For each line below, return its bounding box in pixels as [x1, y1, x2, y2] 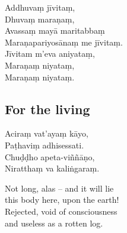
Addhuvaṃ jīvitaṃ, [5, 1, 75, 13]
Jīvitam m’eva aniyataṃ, [5, 47, 95, 60]
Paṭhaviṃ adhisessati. [5, 138, 84, 151]
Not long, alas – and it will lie [5, 182, 114, 194]
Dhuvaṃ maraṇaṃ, [5, 12, 75, 25]
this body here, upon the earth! [5, 193, 119, 206]
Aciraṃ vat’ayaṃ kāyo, [5, 127, 88, 140]
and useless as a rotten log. [5, 216, 103, 229]
